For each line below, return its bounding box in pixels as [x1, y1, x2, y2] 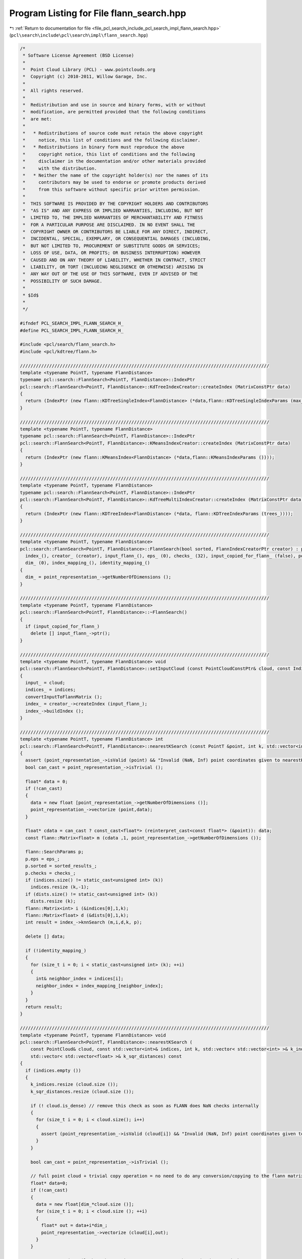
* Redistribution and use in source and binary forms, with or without [23, 102, 206, 108]
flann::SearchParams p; [25, 849, 84, 855]
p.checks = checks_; [25, 870, 76, 876]
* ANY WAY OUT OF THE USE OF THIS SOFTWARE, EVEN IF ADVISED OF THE [23, 271, 198, 277]
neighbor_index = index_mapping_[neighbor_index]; [36, 983, 164, 989]
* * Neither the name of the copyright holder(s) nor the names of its [23, 172, 209, 178]
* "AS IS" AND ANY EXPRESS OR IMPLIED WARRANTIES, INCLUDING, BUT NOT [23, 207, 203, 214]
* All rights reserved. [23, 88, 84, 94]
